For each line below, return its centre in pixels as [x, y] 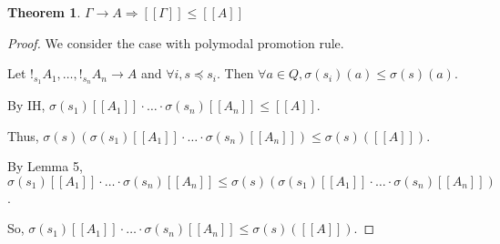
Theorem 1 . [44, 12]
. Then [235, 73]
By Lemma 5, [45, 166]
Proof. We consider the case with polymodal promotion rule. [176, 42]
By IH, [26, 105]
